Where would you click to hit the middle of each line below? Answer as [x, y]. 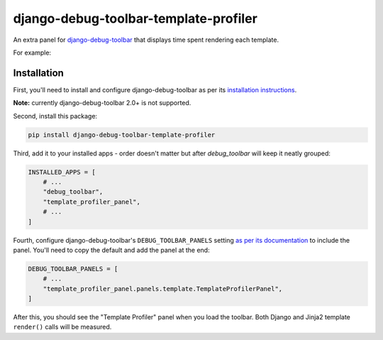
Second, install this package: [55, 116]
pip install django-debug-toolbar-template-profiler [122, 135]
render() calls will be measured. [62, 327]
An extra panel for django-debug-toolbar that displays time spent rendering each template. [146, 40]
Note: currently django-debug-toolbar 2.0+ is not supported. [102, 103]
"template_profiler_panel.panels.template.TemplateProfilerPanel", [163, 289]
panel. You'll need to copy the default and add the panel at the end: [111, 250]
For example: [32, 53]
